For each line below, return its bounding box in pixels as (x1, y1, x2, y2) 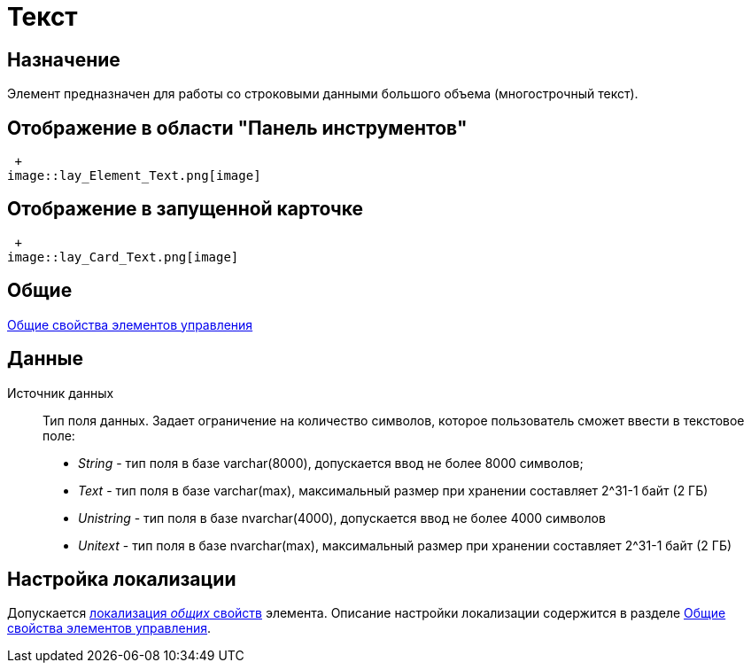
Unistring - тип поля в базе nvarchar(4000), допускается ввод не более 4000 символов (78, 510, 606, 526)
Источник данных (7, 385, 114, 401)
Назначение (7, 48, 120, 71)
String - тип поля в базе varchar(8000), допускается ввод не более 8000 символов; (78, 455, 584, 471)
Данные (7, 347, 83, 370)
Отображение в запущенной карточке (7, 198, 364, 221)
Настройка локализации (7, 567, 236, 590)
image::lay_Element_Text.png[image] (7, 168, 261, 183)
